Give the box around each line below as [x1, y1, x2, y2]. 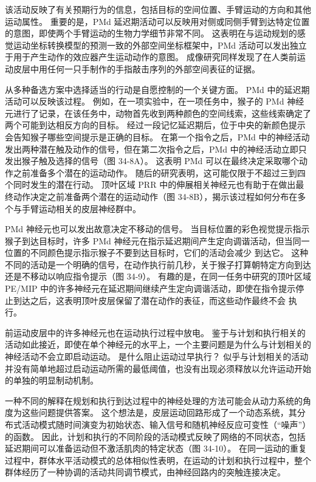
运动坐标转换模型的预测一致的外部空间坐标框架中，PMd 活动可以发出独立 [13, 38, 307, 51]
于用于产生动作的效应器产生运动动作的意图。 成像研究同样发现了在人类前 [5, 50, 297, 63]
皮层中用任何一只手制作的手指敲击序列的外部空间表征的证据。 [13, 62, 260, 75]
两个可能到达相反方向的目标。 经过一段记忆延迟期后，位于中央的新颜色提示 [5, 119, 306, 131]
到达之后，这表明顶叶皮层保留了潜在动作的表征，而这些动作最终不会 [13, 294, 286, 306]
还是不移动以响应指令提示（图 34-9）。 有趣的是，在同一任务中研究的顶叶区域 [5, 270, 311, 283]
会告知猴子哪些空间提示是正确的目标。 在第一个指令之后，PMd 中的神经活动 [5, 130, 310, 143]
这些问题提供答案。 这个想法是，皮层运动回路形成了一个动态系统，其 [21, 406, 297, 419]
